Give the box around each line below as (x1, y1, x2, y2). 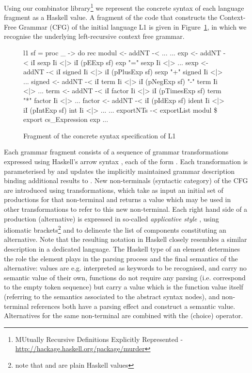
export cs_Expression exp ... (23, 114, 109, 124)
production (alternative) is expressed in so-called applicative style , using (4, 213, 219, 223)
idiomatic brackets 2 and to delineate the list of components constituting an (4, 223, 226, 235)
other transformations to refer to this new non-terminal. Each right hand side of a (4, 203, 248, 214)
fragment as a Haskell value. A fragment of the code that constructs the (4, 12, 218, 22)
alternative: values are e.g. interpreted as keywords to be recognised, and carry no (4, 263, 247, 273)
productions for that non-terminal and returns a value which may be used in (4, 194, 231, 204)
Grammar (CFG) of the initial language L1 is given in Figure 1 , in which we (18, 21, 247, 32)
